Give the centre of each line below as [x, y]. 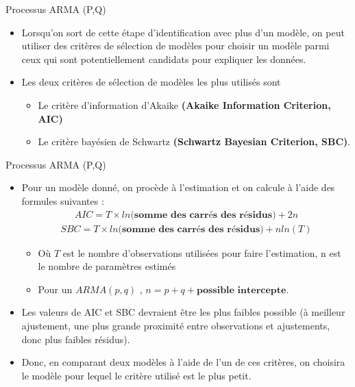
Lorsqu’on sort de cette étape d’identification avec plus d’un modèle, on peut [183, 32]
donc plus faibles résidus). [76, 339]
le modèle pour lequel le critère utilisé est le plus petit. [136, 375]
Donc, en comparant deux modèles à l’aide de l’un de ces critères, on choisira [183, 362]
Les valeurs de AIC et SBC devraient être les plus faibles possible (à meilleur [183, 312]
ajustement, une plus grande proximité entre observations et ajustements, [176, 325]
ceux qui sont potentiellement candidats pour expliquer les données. [164, 59]
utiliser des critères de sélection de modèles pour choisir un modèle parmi [175, 46]
